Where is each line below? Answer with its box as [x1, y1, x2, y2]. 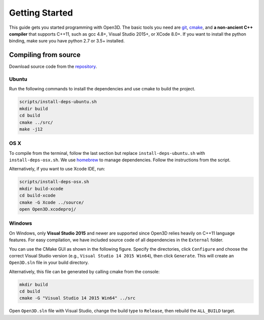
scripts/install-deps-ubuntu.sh [19, 99, 97, 105]
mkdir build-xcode [19, 186, 64, 192]
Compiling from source [9, 51, 81, 59]
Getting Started [9, 7, 73, 18]
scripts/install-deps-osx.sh [19, 179, 89, 185]
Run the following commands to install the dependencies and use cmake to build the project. [9, 86, 196, 92]
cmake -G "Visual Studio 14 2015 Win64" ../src [19, 296, 135, 301]
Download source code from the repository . [9, 64, 97, 69]
